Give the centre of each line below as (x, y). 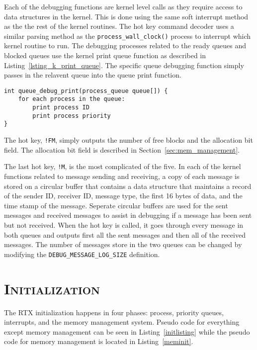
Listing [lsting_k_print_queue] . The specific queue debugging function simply (124, 65)
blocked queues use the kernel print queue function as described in (105, 55)
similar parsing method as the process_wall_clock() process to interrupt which (128, 36)
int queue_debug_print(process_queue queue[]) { (86, 91)
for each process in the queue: (72, 99)
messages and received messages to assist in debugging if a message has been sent (128, 215)
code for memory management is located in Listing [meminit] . (99, 341)
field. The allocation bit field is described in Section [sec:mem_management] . (122, 149)
